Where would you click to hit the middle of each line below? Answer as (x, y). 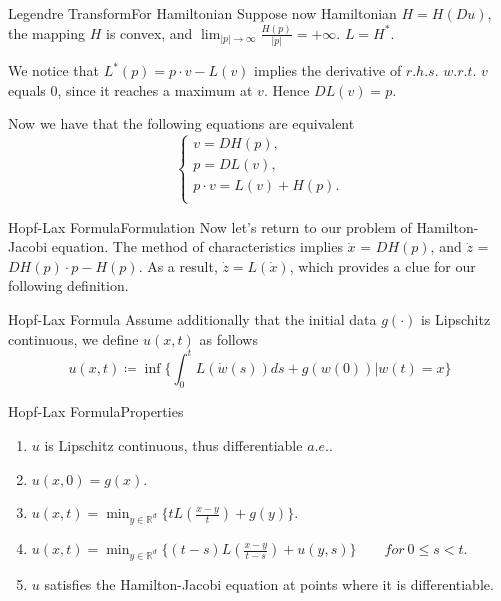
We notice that (53, 70)
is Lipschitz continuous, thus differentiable (173, 445)
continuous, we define (73, 338)
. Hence (286, 89)
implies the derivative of (328, 70)
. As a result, (178, 265)
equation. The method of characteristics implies (197, 246)
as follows (228, 338)
